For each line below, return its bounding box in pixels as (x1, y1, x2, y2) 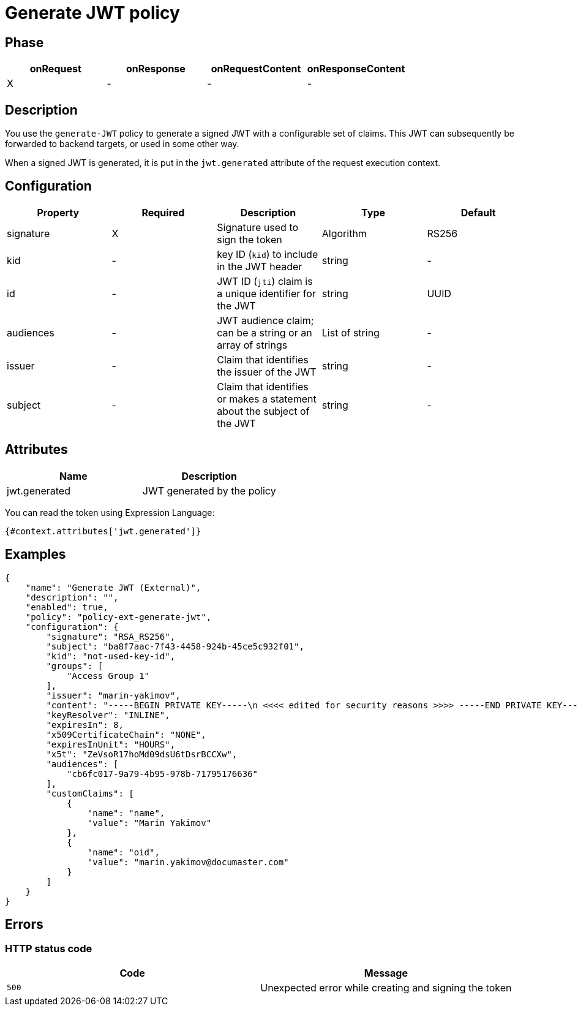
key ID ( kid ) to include (217, 248, 318, 260)
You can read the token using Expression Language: (5, 507, 215, 518)
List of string (321, 326, 380, 339)
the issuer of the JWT (217, 365, 317, 378)
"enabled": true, (25, 602, 108, 612)
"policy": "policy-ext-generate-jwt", (25, 612, 212, 622)
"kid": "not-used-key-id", (46, 651, 176, 661)
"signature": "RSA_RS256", (46, 631, 176, 642)
